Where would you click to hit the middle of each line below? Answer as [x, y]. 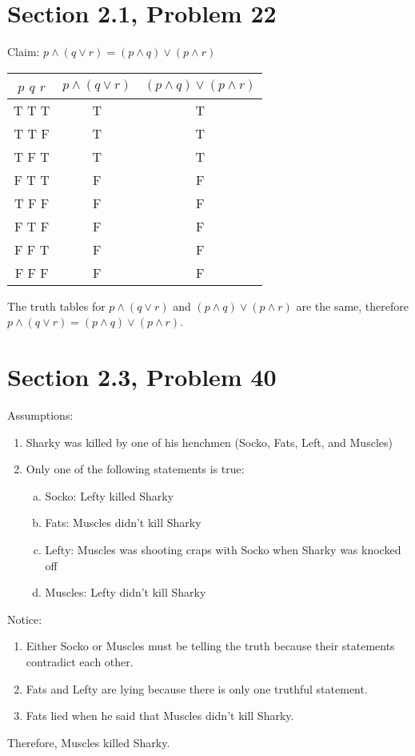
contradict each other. [80, 661]
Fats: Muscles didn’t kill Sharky [123, 523]
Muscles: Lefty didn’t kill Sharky [126, 592]
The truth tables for [56, 306]
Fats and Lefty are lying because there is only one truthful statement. [197, 688]
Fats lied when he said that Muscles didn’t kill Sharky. [160, 716]
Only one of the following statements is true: [135, 469]
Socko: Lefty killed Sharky [110, 495]
